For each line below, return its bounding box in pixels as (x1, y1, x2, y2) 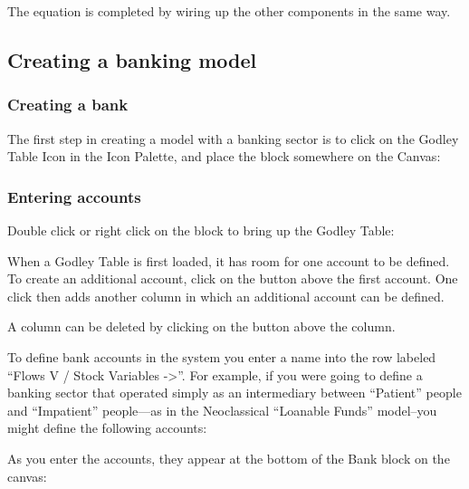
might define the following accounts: (7, 418, 207, 437)
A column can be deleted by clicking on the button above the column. (7, 317, 396, 336)
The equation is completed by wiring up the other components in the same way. (7, 2, 451, 20)
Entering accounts (7, 185, 141, 207)
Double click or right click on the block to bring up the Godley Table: (7, 221, 395, 239)
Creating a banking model (7, 45, 257, 73)
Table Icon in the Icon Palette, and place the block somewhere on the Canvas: (7, 147, 441, 166)
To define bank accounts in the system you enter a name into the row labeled (7, 347, 436, 366)
